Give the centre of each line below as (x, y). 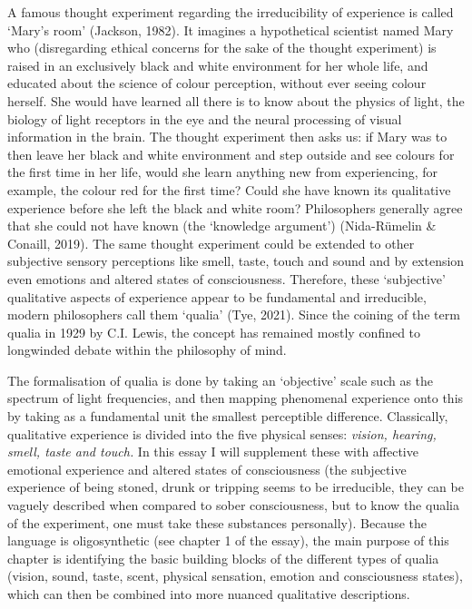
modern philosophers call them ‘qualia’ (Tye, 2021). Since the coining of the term (234, 314)
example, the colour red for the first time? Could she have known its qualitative (229, 189)
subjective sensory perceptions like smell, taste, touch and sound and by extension (236, 261)
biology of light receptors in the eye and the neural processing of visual (205, 118)
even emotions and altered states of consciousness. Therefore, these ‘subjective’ (226, 278)
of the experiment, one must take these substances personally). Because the (217, 522)
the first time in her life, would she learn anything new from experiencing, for (223, 172)
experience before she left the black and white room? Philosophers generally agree (235, 207)
